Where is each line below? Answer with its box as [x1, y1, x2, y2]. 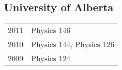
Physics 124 [31, 52, 71, 64]
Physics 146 [31, 24, 71, 36]
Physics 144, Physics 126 [31, 38, 115, 50]
